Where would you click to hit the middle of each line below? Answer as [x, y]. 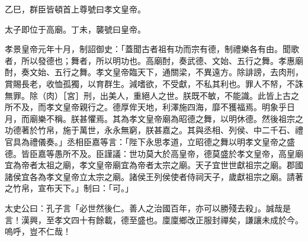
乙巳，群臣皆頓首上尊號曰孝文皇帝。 [75, 9]
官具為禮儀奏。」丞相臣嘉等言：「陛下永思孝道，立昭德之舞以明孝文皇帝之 [146, 141]
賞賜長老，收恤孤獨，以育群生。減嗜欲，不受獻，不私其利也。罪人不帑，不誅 [154, 83]
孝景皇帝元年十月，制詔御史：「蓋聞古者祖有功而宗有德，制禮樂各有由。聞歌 [152, 49]
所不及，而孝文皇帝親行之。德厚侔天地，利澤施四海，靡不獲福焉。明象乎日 [150, 107]
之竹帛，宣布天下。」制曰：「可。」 [69, 188]
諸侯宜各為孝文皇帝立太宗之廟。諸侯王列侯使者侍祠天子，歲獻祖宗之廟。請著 [154, 176]
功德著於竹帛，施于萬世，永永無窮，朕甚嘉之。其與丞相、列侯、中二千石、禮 [154, 130]
